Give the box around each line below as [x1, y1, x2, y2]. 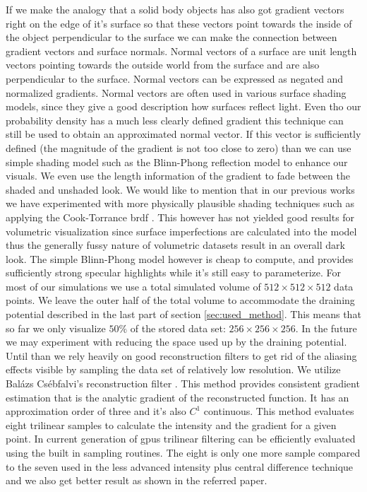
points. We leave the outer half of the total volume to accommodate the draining [6, 293, 355, 307]
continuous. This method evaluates [203, 404, 354, 418]
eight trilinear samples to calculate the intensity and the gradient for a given [6, 417, 337, 432]
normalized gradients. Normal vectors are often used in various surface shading [6, 85, 347, 100]
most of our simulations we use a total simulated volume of [6, 279, 261, 293]
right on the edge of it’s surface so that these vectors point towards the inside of [6, 16, 352, 30]
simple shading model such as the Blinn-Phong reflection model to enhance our [6, 154, 348, 169]
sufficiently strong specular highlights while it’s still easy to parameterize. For [6, 265, 341, 280]
